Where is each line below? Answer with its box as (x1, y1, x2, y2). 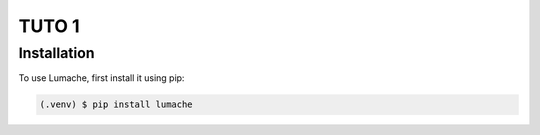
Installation (18, 44, 95, 62)
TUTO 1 (18, 15, 80, 37)
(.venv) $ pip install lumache (39, 99, 194, 110)
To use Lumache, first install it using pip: (18, 72, 185, 84)
